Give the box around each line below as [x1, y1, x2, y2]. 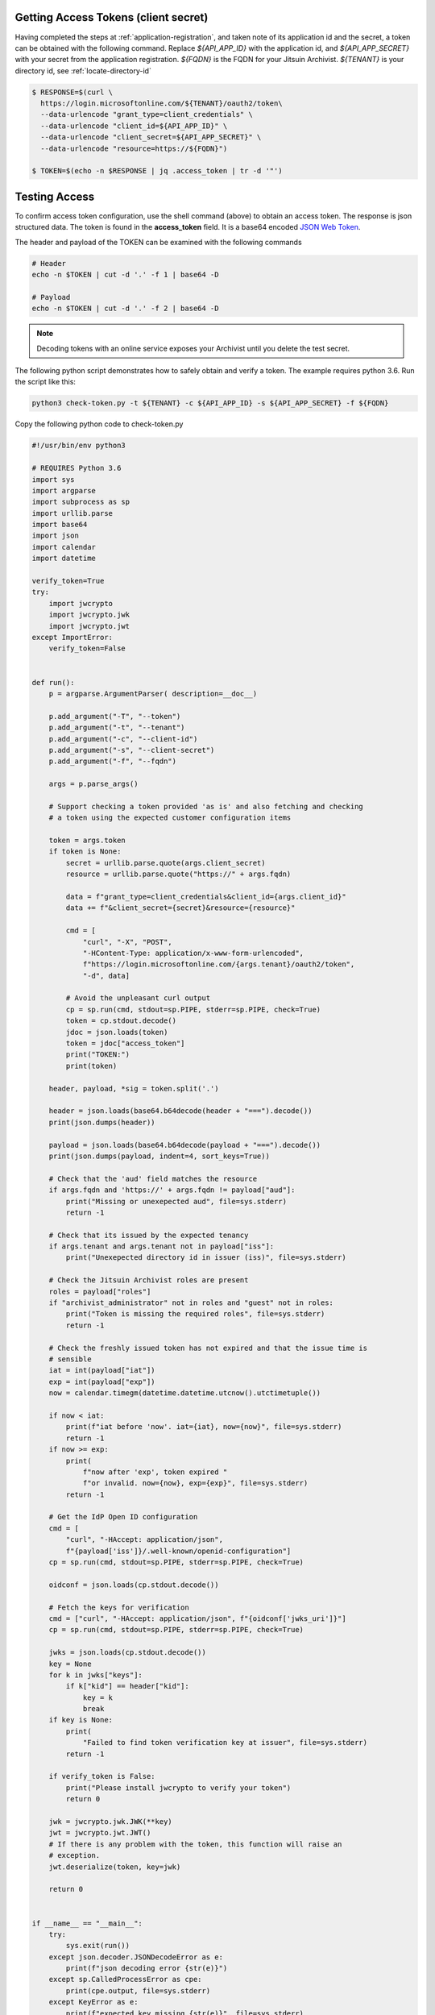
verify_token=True [31, 576, 105, 586]
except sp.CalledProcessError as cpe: [48, 1975, 202, 1984]
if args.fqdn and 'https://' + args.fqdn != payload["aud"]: [48, 1186, 296, 1194]
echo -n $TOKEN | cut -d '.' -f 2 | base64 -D [31, 304, 219, 314]
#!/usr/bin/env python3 [31, 441, 126, 451]
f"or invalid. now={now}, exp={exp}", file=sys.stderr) [82, 1479, 309, 1488]
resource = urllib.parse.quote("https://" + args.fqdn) [65, 870, 292, 879]
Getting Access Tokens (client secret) [14, 10, 209, 24]
